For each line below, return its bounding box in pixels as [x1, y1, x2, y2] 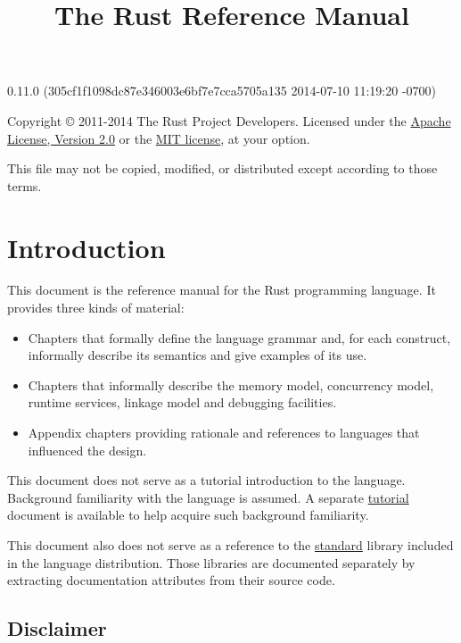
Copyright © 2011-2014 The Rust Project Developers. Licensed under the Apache [7, 111, 451, 129]
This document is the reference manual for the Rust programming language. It [7, 280, 436, 299]
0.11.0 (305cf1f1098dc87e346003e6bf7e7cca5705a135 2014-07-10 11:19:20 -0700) [7, 81, 437, 100]
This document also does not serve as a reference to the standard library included [7, 536, 454, 554]
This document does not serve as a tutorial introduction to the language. [7, 471, 406, 489]
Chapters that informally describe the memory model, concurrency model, [28, 375, 434, 394]
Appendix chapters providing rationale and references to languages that [28, 423, 420, 442]
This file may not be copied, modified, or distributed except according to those [7, 159, 438, 178]
